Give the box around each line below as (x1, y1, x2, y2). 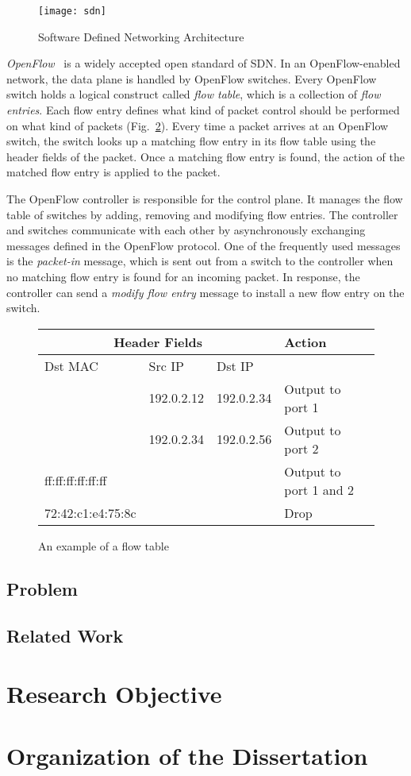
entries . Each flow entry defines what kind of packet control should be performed (6, 102, 400, 118)
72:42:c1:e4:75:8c (44, 503, 136, 522)
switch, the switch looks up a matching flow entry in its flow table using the (6, 133, 376, 149)
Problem (6, 576, 78, 600)
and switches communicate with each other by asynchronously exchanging (6, 222, 366, 238)
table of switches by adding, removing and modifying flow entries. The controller (6, 206, 398, 222)
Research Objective (6, 678, 222, 710)
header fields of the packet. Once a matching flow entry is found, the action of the (6, 148, 405, 164)
